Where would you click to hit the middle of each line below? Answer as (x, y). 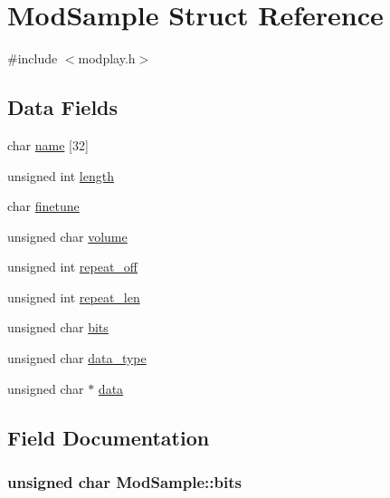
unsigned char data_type (77, 358)
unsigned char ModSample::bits (124, 481)
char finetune (43, 206)
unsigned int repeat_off (73, 267)
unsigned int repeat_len (74, 297)
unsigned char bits (58, 327)
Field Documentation (109, 437)
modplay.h (107, 58)
